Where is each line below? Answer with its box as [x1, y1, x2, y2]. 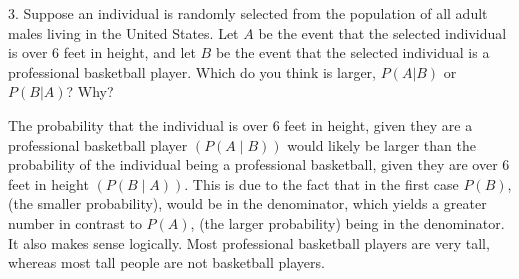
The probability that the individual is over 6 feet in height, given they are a [8, 114, 473, 135]
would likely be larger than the [287, 134, 476, 155]
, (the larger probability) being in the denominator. [190, 212, 505, 233]
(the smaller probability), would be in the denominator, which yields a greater [8, 193, 487, 214]
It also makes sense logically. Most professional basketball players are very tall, [8, 232, 490, 253]
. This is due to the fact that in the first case [184, 173, 459, 194]
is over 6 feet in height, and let [8, 42, 196, 63]
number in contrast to [8, 212, 142, 233]
